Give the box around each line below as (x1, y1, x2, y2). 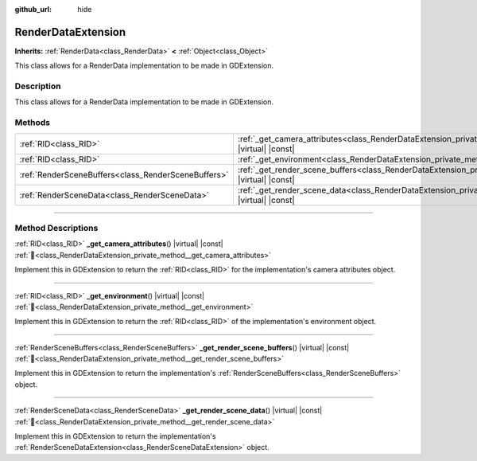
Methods (14, 117, 51, 128)
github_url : (14, 5, 52, 14)
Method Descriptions (14, 222, 99, 233)
